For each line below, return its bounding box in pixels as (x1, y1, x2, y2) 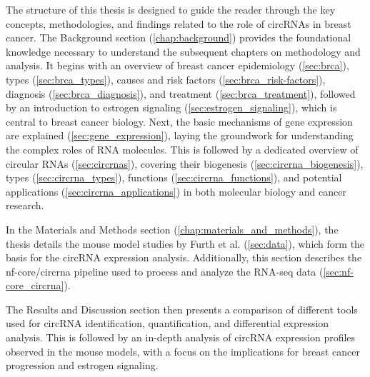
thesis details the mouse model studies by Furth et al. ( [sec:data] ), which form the (6, 236, 365, 251)
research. (6, 198, 44, 213)
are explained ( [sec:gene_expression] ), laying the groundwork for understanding (6, 128, 354, 143)
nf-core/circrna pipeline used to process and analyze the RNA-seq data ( (6, 263, 324, 278)
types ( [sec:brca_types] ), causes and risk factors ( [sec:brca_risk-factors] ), (6, 71, 326, 86)
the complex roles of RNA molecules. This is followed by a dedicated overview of (6, 141, 359, 156)
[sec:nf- (323, 263, 354, 278)
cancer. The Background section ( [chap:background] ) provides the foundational (6, 30, 351, 45)
